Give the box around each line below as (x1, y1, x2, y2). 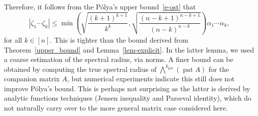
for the (208, 63, 229, 74)
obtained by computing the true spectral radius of (4, 63, 156, 74)
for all (4, 34, 22, 45)
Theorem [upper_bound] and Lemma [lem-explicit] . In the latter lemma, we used (4, 44, 255, 55)
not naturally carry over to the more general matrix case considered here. (4, 103, 228, 113)
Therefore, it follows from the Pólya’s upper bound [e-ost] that (4, 1, 196, 11)
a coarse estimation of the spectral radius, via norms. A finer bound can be (4, 54, 234, 64)
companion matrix (4, 73, 60, 84)
